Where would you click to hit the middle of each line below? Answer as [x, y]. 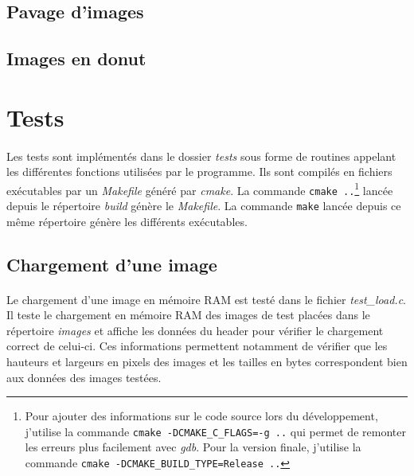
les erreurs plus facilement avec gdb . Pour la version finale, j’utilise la [193, 447]
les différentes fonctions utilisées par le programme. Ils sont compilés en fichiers [199, 172]
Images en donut [76, 59]
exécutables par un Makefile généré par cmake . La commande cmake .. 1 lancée [200, 189]
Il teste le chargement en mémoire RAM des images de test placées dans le [188, 315]
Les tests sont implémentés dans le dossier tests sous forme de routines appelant [201, 156]
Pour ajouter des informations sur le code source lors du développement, [201, 416]
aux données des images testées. [84, 377]
